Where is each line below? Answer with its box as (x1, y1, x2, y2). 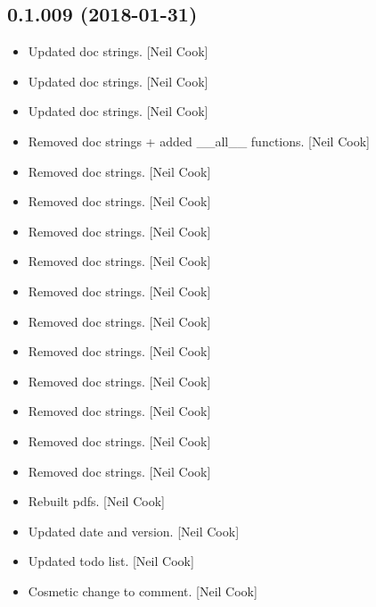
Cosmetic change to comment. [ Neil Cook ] (28, 581, 257, 600)
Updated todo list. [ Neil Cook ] (28, 552, 194, 570)
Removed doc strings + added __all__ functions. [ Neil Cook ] (28, 131, 370, 150)
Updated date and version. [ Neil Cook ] (28, 521, 240, 540)
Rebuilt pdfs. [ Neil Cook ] (28, 492, 165, 511)
